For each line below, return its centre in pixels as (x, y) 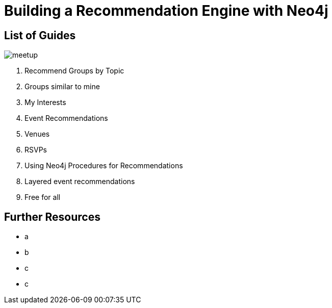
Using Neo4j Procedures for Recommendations (104, 166)
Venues (37, 134)
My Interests (45, 102)
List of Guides (40, 35)
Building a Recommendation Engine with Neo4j (166, 11)
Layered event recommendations (80, 182)
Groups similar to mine (62, 87)
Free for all (43, 197)
